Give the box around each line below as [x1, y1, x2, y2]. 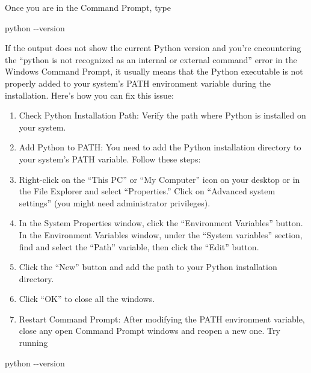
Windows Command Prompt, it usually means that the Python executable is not [5, 65, 303, 78]
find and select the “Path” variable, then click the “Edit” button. [19, 240, 259, 253]
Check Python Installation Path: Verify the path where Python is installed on [19, 109, 306, 122]
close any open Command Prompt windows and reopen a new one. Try [19, 324, 280, 337]
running [19, 336, 48, 349]
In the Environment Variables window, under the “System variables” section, [19, 228, 303, 241]
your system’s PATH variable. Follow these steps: [19, 152, 201, 165]
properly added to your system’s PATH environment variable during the [5, 76, 271, 89]
